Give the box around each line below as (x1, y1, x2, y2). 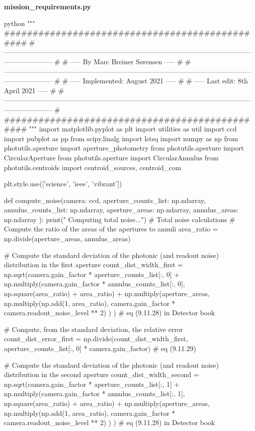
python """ (4, 18, 35, 28)
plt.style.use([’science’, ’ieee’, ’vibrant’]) (4, 178, 122, 189)
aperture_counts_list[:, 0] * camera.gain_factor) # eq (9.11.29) (4, 343, 196, 353)
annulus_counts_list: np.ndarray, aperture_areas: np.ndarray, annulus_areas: (4, 204, 239, 215)
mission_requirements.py (4, 1, 91, 11)
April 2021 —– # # (4, 85, 64, 95)
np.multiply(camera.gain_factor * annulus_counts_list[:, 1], (4, 388, 185, 399)
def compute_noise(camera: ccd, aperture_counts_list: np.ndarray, (4, 195, 206, 205)
